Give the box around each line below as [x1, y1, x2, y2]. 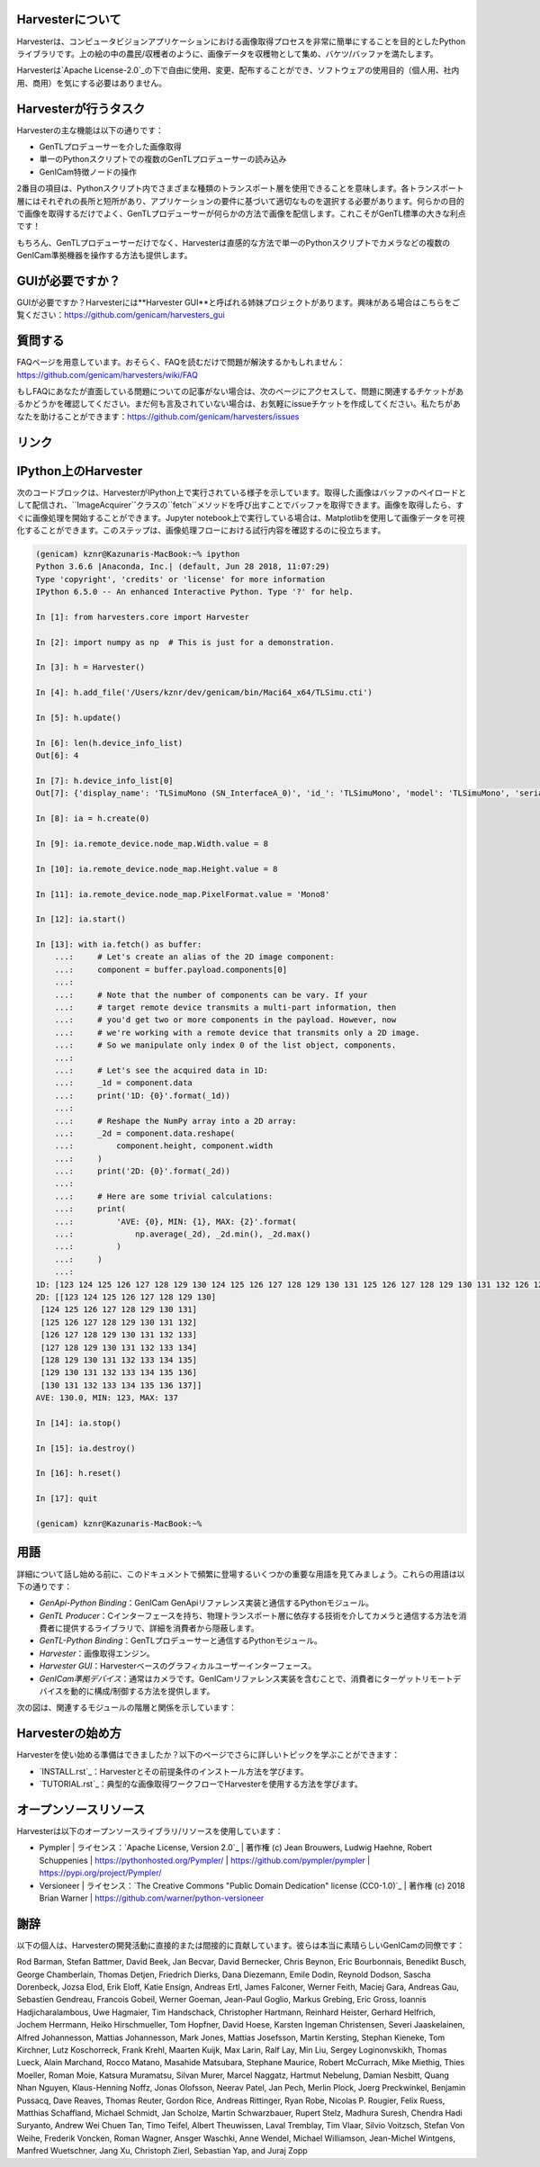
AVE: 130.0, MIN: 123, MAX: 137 [35, 1393, 179, 1403]
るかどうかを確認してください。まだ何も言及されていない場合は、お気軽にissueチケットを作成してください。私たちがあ [16, 399, 461, 409]
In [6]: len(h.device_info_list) [35, 738, 184, 748]
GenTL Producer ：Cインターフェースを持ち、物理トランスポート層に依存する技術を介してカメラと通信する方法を [39, 1610, 459, 1621]
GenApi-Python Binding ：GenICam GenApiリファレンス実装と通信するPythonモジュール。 [39, 1597, 373, 1608]
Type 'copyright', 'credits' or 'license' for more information [35, 574, 326, 584]
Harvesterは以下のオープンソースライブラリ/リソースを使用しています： [16, 1826, 283, 1837]
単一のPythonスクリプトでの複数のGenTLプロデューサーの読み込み [39, 154, 287, 165]
